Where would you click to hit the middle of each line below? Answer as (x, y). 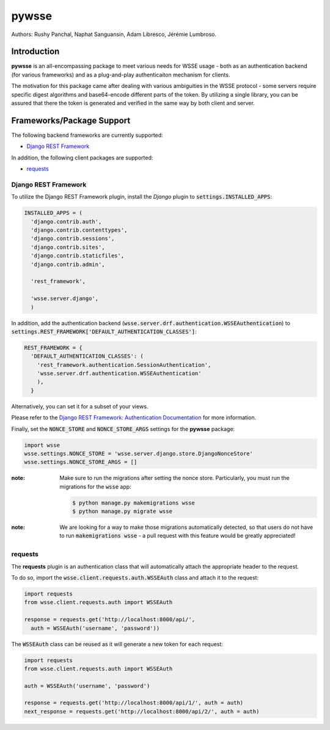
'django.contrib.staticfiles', (78, 256)
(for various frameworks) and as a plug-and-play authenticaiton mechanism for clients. (121, 75)
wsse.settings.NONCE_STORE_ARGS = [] (81, 462)
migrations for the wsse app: (95, 487)
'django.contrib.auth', (66, 221)
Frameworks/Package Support (71, 120)
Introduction (35, 52)
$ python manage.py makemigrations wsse (134, 503)
